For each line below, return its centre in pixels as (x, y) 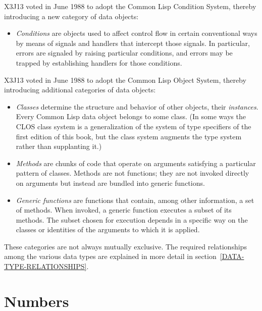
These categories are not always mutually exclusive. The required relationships (125, 246)
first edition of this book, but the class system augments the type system (129, 136)
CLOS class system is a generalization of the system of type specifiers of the (134, 126)
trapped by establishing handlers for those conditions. (99, 62)
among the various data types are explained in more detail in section (110, 256)
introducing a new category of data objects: (71, 16)
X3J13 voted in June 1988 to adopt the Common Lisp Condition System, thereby (130, 6)
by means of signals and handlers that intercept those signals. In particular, (133, 43)
